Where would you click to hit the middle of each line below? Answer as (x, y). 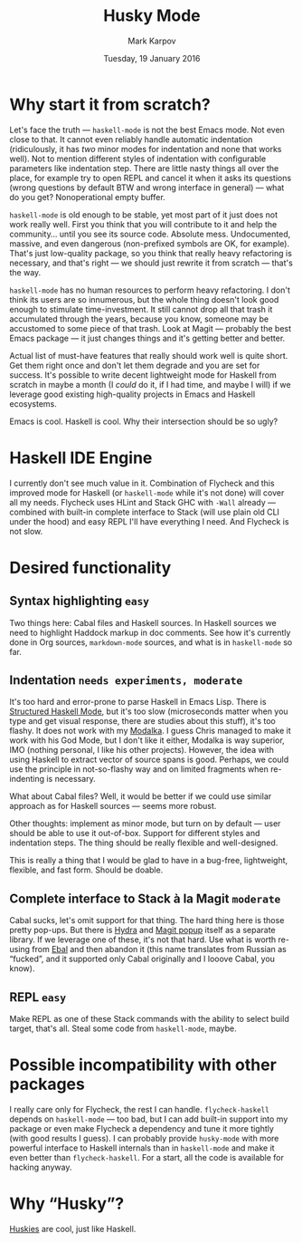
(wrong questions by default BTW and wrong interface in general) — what (147, 188)
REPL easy (38, 997)
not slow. (26, 531)
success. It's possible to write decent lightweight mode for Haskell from (143, 375)
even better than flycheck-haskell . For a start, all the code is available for (147, 1157)
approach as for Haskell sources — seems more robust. (113, 806)
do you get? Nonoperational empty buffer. (87, 197)
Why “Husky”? (67, 1204)
